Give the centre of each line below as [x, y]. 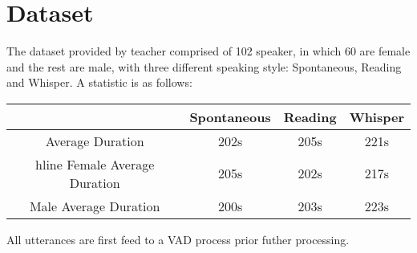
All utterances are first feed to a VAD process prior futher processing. [178, 239]
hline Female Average [95, 164]
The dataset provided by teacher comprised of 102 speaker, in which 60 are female [208, 51]
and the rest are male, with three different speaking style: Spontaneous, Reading [204, 66]
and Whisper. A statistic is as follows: [99, 82]
